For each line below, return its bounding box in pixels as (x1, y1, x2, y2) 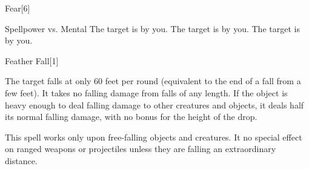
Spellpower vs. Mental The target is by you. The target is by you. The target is (5, 22, 300, 35)
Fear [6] (5, 2, 30, 14)
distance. (5, 154, 38, 167)
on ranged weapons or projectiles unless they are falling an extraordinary (5, 142, 276, 155)
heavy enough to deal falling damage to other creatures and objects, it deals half (5, 98, 304, 111)
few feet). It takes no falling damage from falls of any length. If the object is (5, 86, 288, 99)
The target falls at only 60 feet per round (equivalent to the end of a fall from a (5, 75, 301, 87)
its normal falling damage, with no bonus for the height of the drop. (5, 110, 257, 123)
